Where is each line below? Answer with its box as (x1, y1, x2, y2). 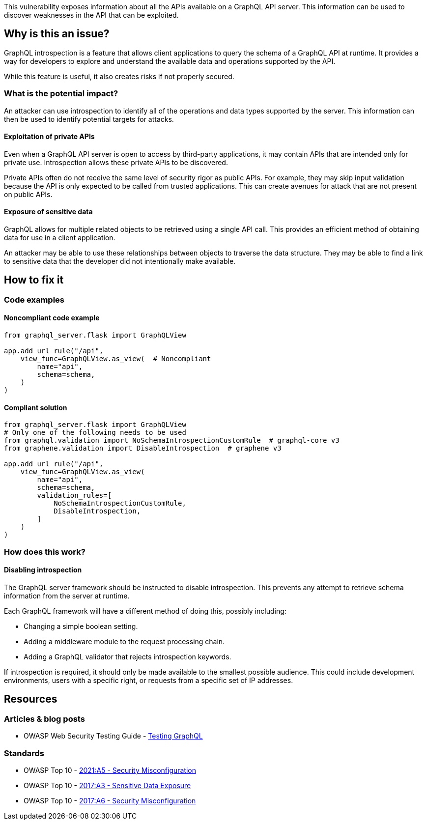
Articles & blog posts (4, 713, 85, 724)
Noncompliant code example (4, 313, 100, 322)
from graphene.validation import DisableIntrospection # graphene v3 (4, 444, 282, 453)
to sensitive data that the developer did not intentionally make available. (4, 257, 236, 266)
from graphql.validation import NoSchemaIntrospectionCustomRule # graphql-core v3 (4, 436, 340, 445)
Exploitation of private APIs (4, 132, 95, 141)
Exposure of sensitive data (4, 207, 93, 216)
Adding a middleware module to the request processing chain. (24, 637, 225, 646)
